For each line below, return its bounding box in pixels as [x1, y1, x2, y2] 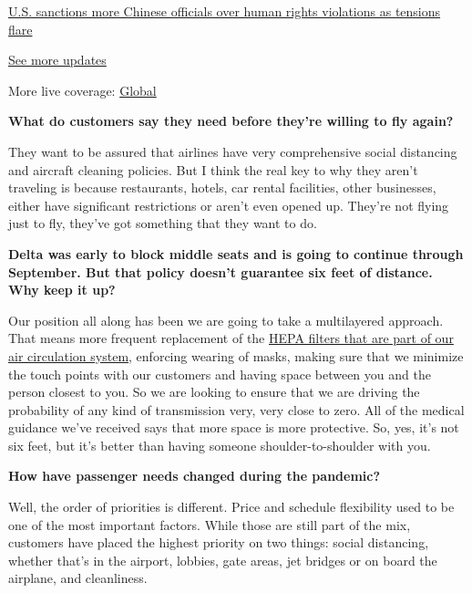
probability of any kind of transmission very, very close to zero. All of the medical [8, 400, 465, 419]
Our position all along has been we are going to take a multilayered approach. [8, 310, 444, 329]
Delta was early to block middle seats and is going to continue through [8, 244, 464, 263]
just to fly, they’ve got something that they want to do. [8, 213, 317, 233]
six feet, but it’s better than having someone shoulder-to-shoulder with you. [8, 435, 431, 454]
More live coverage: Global [8, 80, 157, 99]
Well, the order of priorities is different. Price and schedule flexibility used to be [8, 497, 455, 516]
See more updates [8, 50, 107, 69]
